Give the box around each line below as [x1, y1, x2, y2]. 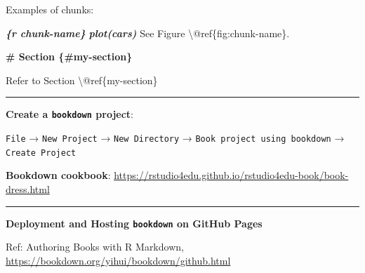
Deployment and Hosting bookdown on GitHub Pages [6, 215, 263, 230]
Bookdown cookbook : [6, 168, 111, 182]
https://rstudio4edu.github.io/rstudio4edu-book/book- [114, 168, 349, 182]
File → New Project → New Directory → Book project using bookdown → [6, 131, 345, 145]
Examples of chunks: [6, 2, 94, 16]
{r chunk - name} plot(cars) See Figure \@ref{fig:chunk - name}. [6, 25, 290, 40]
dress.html [6, 181, 50, 196]
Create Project [6, 147, 77, 158]
